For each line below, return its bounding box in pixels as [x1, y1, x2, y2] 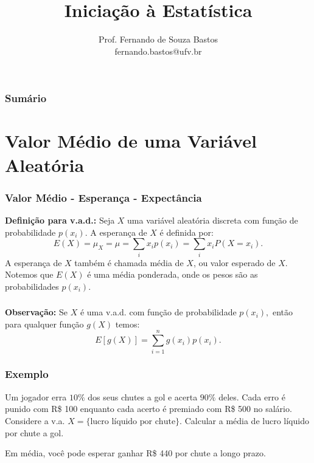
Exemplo [5, 366, 49, 382]
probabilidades [5, 280, 59, 292]
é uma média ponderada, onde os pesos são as [87, 268, 258, 281]
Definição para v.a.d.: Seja [5, 214, 115, 227]
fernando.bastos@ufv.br [114, 44, 202, 57]
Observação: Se [5, 306, 68, 318]
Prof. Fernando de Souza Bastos [98, 33, 218, 46]
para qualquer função [5, 317, 84, 330]
